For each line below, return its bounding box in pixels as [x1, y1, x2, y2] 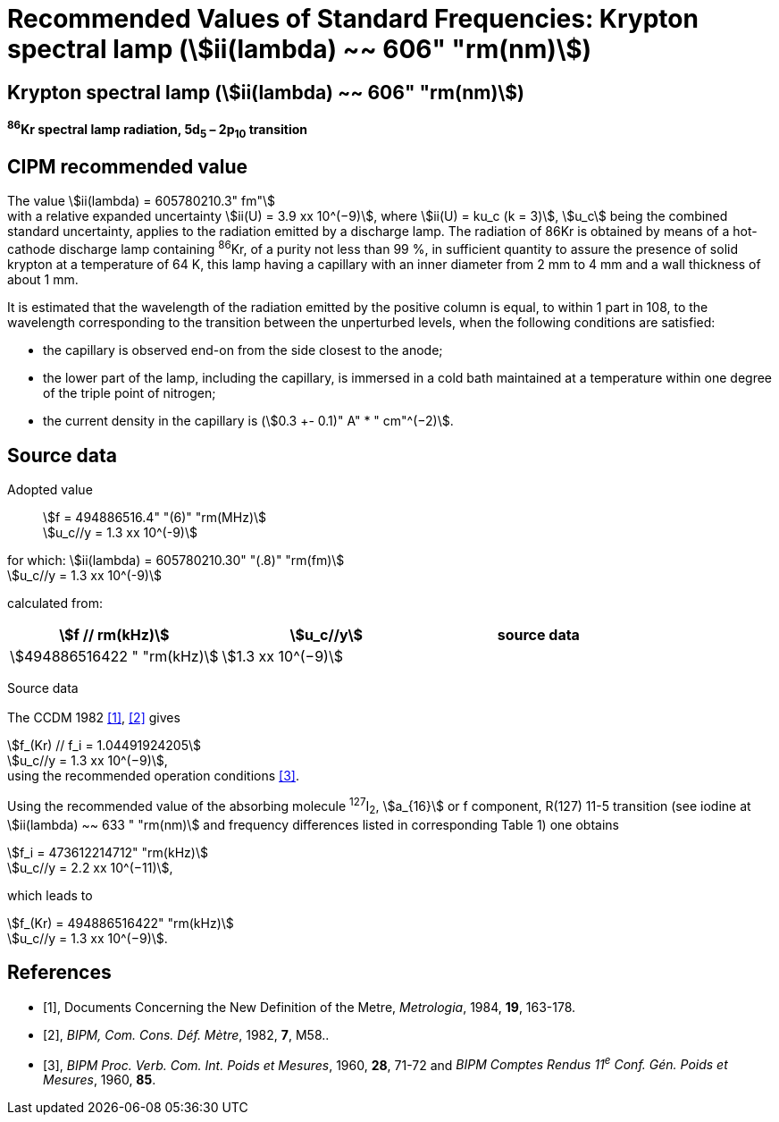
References [7, 961, 112, 984]
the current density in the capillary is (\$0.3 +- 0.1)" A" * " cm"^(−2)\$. [43, 413, 454, 429]
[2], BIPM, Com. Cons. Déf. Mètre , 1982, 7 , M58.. [43, 1026, 330, 1042]
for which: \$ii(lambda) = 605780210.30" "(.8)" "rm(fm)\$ [7, 552, 345, 568]
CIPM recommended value [7, 156, 248, 179]
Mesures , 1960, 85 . [43, 1072, 156, 1088]
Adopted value [7, 481, 93, 497]
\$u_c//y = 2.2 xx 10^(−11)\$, [7, 859, 173, 875]
